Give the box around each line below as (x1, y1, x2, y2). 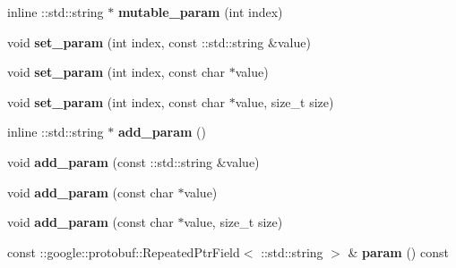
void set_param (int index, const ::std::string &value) (7, 32, 311, 51)
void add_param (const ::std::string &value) (7, 152, 260, 171)
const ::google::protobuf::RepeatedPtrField (7, 242, 240, 261)
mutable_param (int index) (117, 3, 283, 21)
